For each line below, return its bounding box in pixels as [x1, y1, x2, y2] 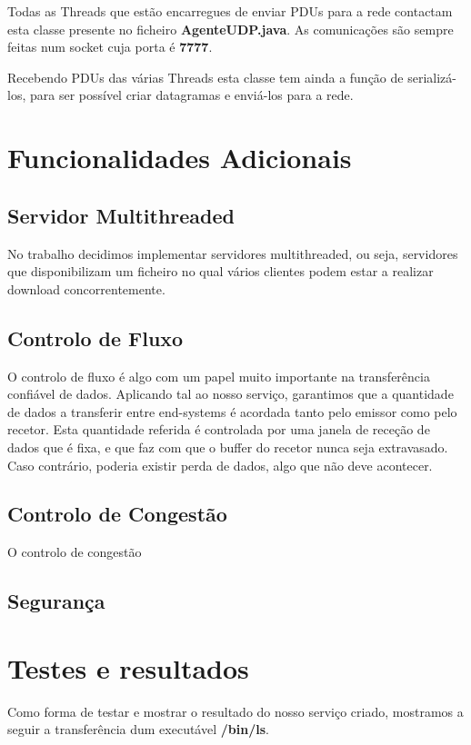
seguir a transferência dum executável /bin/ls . [7, 720, 269, 739]
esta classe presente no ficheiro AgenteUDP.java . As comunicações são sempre [7, 19, 454, 38]
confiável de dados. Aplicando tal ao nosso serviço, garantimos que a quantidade [7, 384, 454, 403]
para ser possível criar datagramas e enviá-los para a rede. [29, 85, 354, 104]
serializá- [407, 67, 456, 86]
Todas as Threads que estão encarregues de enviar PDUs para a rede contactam [7, 2, 453, 20]
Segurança [7, 587, 105, 615]
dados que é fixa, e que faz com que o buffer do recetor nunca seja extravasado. [7, 437, 448, 456]
